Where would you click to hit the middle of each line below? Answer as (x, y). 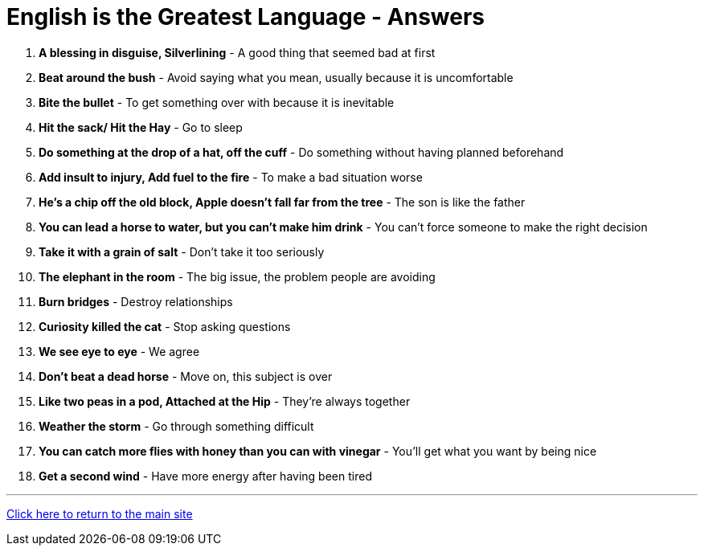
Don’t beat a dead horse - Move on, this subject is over (186, 376)
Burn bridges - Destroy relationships (136, 301)
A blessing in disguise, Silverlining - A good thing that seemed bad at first (237, 52)
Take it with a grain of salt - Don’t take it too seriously (182, 251)
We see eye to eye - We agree (119, 351)
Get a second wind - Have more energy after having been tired (205, 476)
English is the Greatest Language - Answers (246, 17)
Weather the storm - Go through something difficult (176, 426)
